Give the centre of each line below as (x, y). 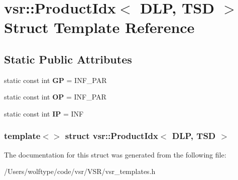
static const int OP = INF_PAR (55, 97)
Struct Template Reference (99, 27)
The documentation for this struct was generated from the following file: (115, 154)
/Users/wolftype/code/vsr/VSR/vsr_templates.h (80, 171)
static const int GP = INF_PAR (55, 80)
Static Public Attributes (68, 59)
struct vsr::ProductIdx (111, 136)
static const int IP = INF (44, 113)
